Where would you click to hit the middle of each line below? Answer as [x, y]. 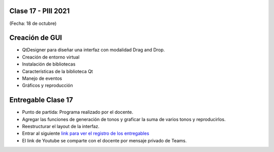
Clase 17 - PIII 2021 [40, 11]
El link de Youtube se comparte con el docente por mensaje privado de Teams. [105, 140]
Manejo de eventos [42, 78]
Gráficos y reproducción [47, 85]
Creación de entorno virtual [51, 57]
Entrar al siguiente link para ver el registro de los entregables [86, 133]
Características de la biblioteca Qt [58, 71]
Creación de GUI [36, 38]
